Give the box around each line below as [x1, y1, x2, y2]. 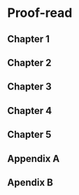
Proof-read [7, 5, 73, 21]
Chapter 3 [7, 81, 52, 93]
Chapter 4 [7, 104, 52, 117]
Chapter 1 [7, 33, 50, 45]
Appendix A [7, 153, 60, 165]
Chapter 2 [7, 56, 52, 68]
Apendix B [7, 176, 54, 188]
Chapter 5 [7, 129, 52, 141]
